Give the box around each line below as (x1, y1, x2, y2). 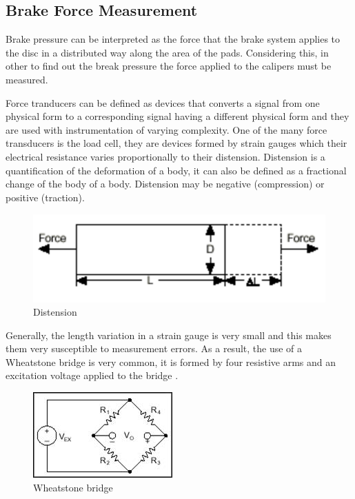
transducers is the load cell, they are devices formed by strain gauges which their (6, 136, 347, 150)
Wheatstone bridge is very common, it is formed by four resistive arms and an (6, 354, 336, 369)
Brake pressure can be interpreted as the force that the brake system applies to (6, 32, 341, 46)
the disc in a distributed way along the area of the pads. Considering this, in (6, 45, 329, 59)
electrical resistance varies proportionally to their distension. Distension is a (6, 149, 325, 163)
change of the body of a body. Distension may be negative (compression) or (6, 176, 325, 191)
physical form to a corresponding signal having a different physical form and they (6, 109, 349, 123)
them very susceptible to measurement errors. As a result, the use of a (6, 341, 303, 356)
